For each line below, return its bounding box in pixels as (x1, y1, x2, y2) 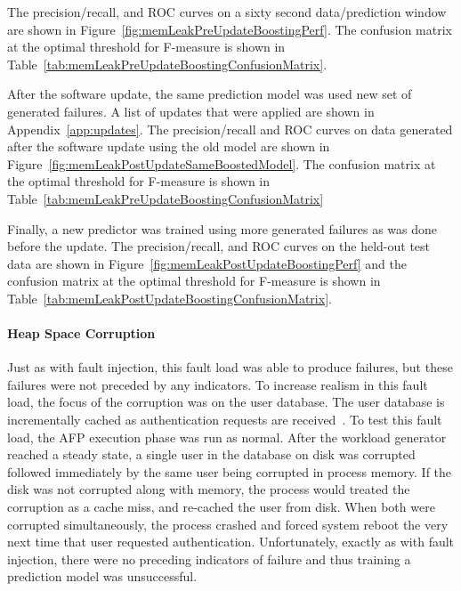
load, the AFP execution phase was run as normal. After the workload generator (7, 427, 447, 446)
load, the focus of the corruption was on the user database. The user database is (7, 393, 445, 411)
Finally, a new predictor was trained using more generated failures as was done (7, 219, 438, 238)
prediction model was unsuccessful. (7, 567, 198, 586)
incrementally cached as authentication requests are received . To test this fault (7, 410, 442, 429)
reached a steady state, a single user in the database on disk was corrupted (7, 445, 416, 464)
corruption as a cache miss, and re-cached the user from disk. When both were (7, 498, 435, 516)
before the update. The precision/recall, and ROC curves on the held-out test (7, 237, 431, 255)
